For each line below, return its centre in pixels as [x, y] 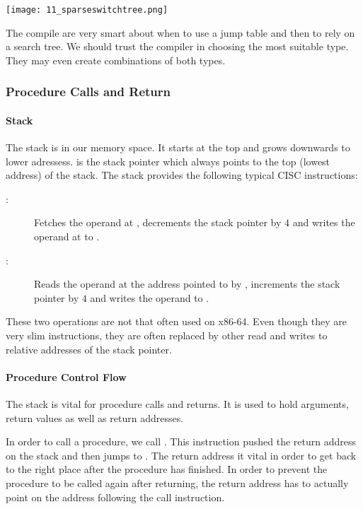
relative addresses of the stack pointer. [89, 349]
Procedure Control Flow [66, 376]
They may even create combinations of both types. [116, 60]
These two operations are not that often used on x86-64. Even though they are [176, 321]
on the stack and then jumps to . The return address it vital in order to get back [181, 455]
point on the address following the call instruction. [115, 497]
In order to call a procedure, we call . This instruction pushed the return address [181, 441]
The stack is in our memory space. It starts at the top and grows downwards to [178, 147]
